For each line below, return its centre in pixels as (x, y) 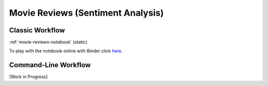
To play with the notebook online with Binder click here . (66, 51)
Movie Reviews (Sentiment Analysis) (86, 13)
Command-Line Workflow (50, 65)
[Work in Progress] (29, 77)
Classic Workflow (37, 30)
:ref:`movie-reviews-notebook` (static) (48, 42)
